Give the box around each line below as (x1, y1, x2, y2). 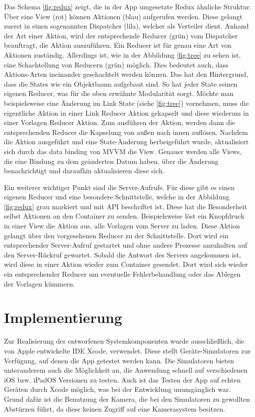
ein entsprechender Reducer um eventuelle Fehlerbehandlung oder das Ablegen (4, 269, 241, 279)
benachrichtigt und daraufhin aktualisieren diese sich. (4, 165, 165, 176)
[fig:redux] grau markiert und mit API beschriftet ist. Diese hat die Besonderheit (4, 201, 247, 211)
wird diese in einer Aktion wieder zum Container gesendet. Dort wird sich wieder (4, 259, 248, 269)
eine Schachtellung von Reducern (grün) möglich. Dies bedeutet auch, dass (4, 59, 228, 69)
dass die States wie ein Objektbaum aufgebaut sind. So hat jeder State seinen (4, 78, 238, 89)
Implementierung (4, 307, 122, 327)
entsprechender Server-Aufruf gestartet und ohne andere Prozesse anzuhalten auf (4, 240, 248, 250)
